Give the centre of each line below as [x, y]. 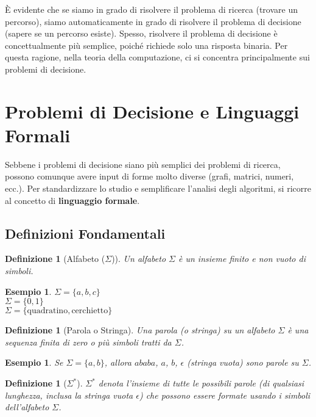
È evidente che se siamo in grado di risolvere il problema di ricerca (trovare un [151, 9]
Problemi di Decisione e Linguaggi [152, 111]
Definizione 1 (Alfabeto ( [55, 259]
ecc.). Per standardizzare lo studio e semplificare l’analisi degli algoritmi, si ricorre [158, 188]
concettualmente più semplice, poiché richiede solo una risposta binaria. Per [146, 45]
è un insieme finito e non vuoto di [242, 259]
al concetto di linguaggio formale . [72, 200]
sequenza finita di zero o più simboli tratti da [88, 342]
